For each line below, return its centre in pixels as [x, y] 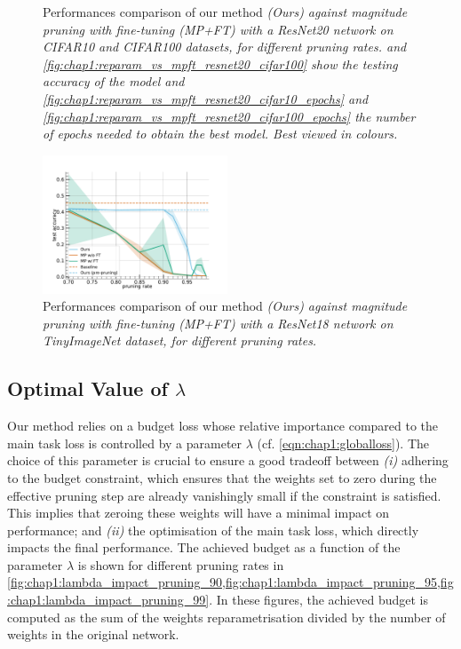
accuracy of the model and [114, 81]
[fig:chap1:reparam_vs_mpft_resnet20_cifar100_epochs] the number [229, 116]
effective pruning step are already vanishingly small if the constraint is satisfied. [224, 495]
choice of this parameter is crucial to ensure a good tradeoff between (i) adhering [228, 460]
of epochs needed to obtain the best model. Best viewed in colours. [220, 134]
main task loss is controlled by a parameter [125, 443]
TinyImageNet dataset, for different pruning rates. [180, 340]
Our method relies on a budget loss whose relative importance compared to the [223, 426]
